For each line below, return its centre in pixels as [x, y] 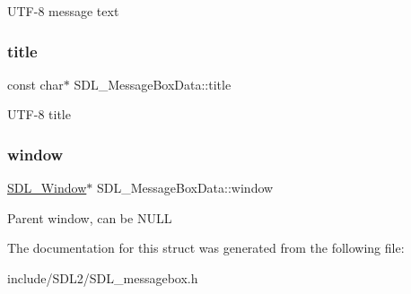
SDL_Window [47, 188]
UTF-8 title [39, 114]
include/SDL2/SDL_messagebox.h [103, 278]
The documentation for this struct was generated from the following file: [206, 248]
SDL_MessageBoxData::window [185, 188]
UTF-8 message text [63, 11]
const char [35, 84]
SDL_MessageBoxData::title [153, 84]
